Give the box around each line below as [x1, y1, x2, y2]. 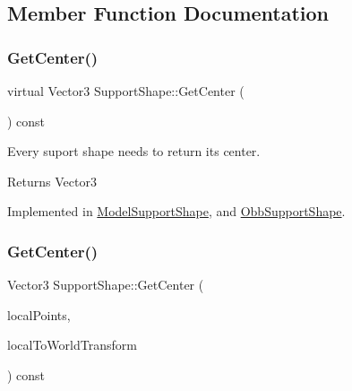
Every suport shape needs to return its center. [7, 142, 261, 161]
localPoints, [7, 305, 71, 324]
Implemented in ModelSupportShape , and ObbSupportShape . [7, 202, 346, 221]
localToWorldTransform [7, 335, 137, 354]
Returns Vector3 [7, 171, 97, 190]
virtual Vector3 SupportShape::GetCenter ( [7, 82, 245, 100]
